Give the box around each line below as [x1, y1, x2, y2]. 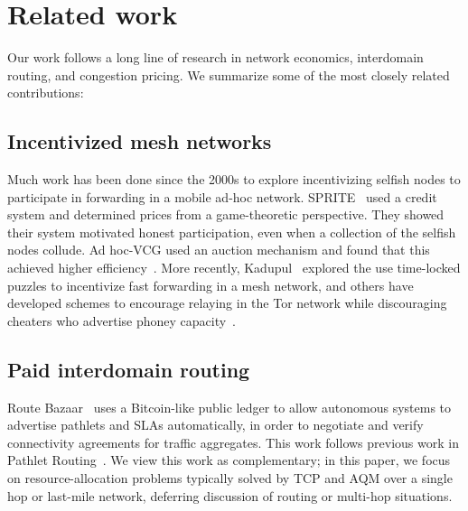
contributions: [7, 83, 84, 102]
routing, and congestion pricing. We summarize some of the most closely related [7, 65, 450, 84]
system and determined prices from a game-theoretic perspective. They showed [7, 205, 445, 224]
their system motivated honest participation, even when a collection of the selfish [7, 222, 456, 241]
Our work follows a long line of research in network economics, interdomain [7, 48, 424, 67]
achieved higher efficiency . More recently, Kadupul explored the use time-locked [7, 258, 461, 277]
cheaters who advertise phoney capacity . [7, 311, 237, 330]
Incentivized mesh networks [7, 127, 272, 155]
